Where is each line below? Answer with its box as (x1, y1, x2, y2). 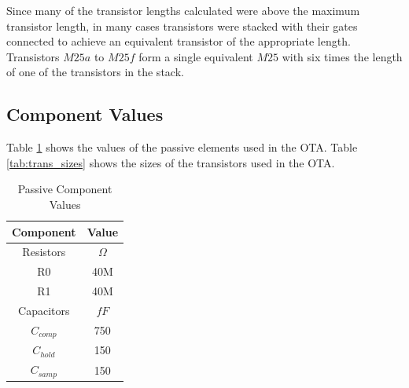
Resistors (22, 243, 66, 260)
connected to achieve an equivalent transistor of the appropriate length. (6, 33, 351, 49)
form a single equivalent (138, 48, 253, 64)
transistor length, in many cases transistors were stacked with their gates (6, 17, 358, 34)
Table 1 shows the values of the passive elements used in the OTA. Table (6, 139, 358, 156)
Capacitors (18, 302, 70, 318)
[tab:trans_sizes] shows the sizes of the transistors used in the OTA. (6, 154, 335, 170)
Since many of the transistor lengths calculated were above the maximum (6, 2, 360, 18)
